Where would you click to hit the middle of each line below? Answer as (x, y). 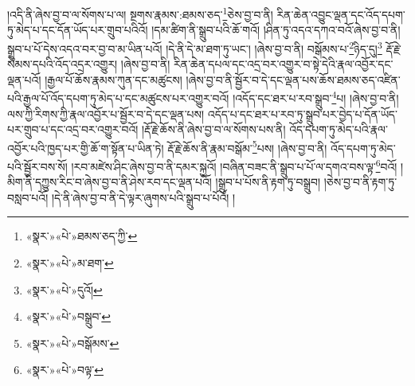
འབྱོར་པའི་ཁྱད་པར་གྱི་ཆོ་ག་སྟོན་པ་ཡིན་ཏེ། (86, 148)
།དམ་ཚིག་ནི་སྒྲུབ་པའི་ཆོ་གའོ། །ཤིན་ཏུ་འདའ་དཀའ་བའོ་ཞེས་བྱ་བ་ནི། (276, 30)
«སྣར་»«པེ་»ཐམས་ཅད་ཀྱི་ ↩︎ (82, 236)
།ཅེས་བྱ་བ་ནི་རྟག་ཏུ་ (360, 182)
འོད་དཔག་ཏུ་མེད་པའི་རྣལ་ (339, 129)
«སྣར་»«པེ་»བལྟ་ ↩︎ (65, 370)
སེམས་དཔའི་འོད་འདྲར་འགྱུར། (63, 64)
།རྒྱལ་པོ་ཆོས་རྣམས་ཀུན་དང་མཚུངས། (114, 79)
